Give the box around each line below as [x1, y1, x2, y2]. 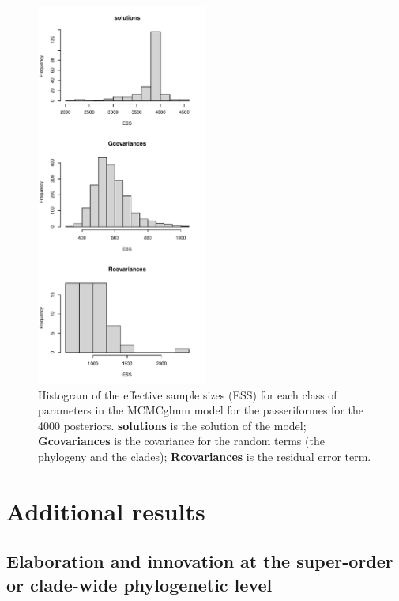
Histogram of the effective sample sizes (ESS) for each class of [38, 386, 337, 403]
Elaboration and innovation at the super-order [6, 549, 393, 573]
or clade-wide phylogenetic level [6, 572, 273, 596]
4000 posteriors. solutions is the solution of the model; [38, 417, 307, 433]
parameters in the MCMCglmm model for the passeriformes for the [38, 402, 363, 418]
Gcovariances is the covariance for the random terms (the [38, 433, 325, 449]
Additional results [6, 494, 205, 527]
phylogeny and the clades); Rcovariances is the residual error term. [38, 448, 371, 465]
